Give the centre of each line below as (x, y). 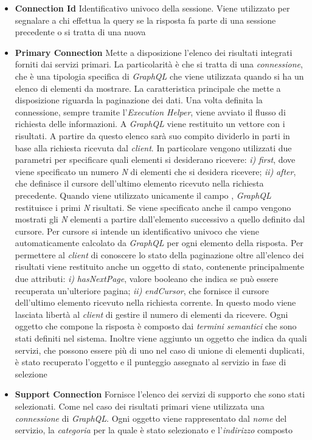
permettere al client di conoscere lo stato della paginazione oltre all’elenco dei (159, 254)
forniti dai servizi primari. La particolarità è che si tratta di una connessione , (159, 64)
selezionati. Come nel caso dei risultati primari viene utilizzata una (140, 406)
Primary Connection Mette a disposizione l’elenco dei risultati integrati (154, 52)
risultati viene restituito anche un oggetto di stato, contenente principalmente (159, 266)
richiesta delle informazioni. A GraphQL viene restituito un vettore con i (150, 124)
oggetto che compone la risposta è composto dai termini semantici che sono (156, 326)
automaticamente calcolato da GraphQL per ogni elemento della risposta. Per (159, 243)
